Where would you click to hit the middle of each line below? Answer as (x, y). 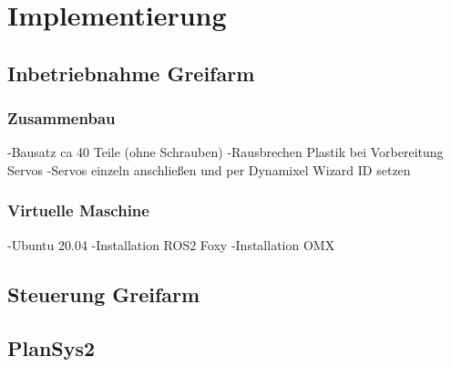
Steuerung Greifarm (104, 294)
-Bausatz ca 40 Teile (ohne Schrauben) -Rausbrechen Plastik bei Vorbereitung (225, 152)
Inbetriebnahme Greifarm (131, 73)
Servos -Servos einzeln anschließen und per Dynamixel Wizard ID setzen (209, 169)
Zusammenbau (61, 118)
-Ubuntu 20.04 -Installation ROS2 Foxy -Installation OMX (171, 244)
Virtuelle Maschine (78, 210)
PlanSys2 (51, 347)
